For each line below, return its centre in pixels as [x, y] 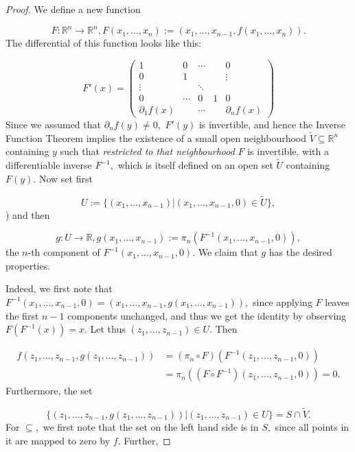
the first [22, 315]
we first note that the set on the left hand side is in [151, 426]
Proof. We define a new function [73, 9]
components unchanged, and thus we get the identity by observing [207, 315]
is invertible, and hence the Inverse [272, 124]
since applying [283, 301]
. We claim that [225, 252]
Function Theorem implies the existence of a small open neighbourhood [156, 138]
